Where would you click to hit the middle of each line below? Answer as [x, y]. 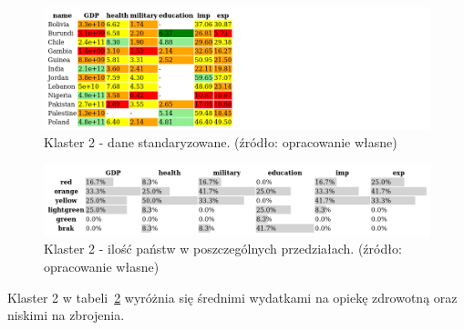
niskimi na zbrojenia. [66, 315]
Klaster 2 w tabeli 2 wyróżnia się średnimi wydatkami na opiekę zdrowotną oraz [232, 297]
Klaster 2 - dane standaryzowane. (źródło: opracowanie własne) [221, 142]
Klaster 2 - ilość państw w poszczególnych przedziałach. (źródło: [223, 249]
